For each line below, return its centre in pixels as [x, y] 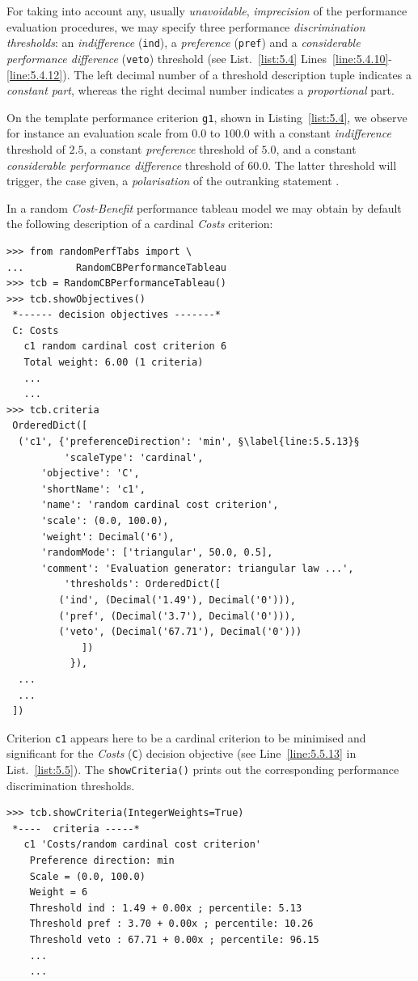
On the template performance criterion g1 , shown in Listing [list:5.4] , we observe [207, 117]
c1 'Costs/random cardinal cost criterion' [142, 845]
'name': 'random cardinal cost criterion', [160, 505]
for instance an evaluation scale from [97, 133]
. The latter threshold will [332, 165]
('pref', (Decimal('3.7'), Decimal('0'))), [177, 616]
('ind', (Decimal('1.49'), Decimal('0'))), [177, 600]
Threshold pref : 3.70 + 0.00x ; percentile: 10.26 [171, 924]
